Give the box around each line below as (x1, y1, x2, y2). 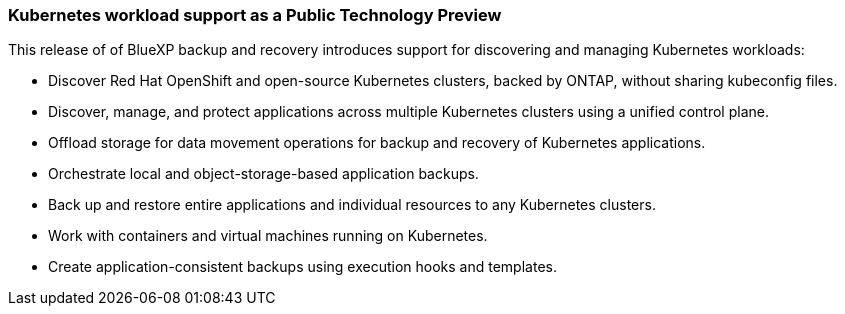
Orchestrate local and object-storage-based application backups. (48, 165, 479, 183)
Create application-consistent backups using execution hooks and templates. (48, 258, 557, 276)
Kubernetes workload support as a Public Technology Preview (8, 5, 502, 25)
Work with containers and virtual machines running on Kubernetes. (48, 227, 488, 245)
